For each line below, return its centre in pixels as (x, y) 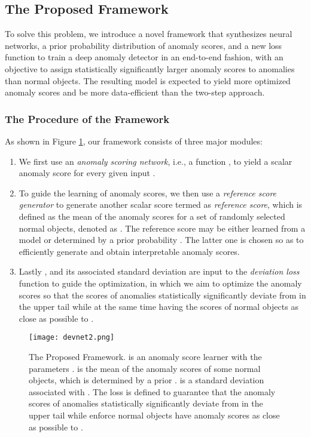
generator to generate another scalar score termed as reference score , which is (161, 204)
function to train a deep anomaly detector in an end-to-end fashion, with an (144, 57)
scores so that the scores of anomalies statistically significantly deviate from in (162, 295)
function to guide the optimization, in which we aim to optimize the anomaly (160, 283)
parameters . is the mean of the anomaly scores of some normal (145, 368)
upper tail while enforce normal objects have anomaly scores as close (154, 415)
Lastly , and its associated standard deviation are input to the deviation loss (159, 271)
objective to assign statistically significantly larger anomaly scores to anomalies (150, 68)
